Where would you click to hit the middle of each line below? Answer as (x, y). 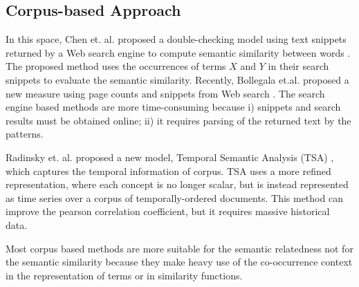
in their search (298, 66)
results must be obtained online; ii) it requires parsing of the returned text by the (178, 120)
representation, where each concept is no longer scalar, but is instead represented (177, 184)
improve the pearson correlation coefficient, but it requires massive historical (168, 211)
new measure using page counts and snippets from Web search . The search (165, 93)
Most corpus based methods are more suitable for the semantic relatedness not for (179, 248)
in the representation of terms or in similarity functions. (124, 275)
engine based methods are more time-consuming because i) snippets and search (173, 107)
